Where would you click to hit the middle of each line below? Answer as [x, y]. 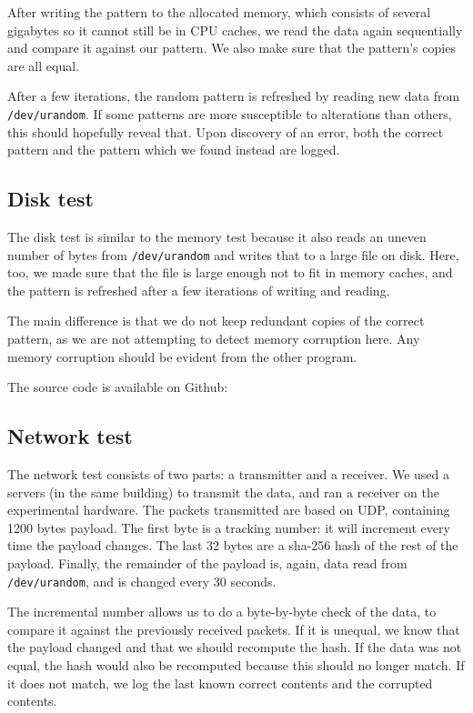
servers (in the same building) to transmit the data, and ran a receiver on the [223, 492]
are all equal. [43, 65]
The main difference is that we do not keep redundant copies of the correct [216, 321]
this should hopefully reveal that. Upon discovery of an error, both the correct [226, 131]
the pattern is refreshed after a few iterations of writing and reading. [199, 290]
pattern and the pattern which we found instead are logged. [174, 150]
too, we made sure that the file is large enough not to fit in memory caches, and [230, 272]
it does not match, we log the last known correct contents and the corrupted [220, 683]
